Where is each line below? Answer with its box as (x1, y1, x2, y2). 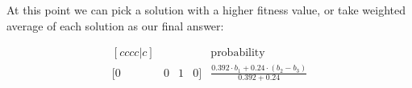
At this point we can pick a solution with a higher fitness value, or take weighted (6, 2, 406, 18)
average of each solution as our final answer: (6, 17, 224, 34)
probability (210, 47, 265, 59)
